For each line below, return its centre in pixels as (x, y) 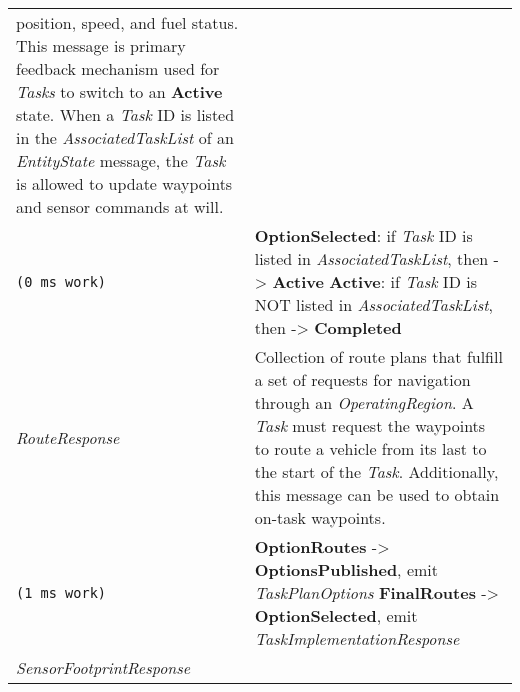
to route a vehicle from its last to (370, 448)
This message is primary (101, 45)
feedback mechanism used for (118, 68)
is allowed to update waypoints (124, 183)
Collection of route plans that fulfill (378, 356)
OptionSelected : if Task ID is (363, 235)
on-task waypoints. (320, 517)
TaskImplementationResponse (357, 638)
